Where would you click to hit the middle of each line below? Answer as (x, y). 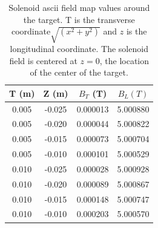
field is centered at (43, 60)
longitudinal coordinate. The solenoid (79, 48)
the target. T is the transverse (79, 19)
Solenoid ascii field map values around (79, 7)
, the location (124, 60)
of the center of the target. (79, 72)
